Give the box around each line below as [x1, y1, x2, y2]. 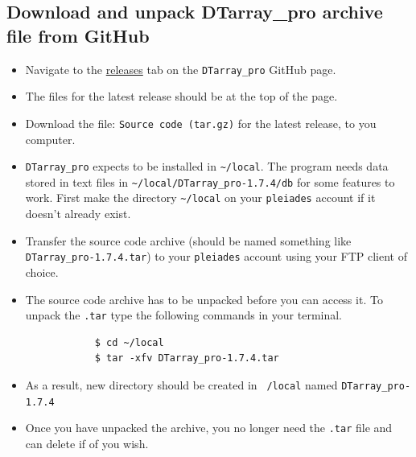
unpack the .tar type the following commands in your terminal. [25, 307, 343, 323]
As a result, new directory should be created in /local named [25, 376, 338, 393]
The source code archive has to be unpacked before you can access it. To [25, 290, 383, 307]
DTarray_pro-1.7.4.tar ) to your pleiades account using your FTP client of [25, 248, 407, 265]
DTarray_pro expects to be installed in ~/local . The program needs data [25, 158, 389, 175]
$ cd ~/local [94, 336, 164, 348]
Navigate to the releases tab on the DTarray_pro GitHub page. [25, 60, 336, 77]
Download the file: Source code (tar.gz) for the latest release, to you [25, 114, 377, 131]
